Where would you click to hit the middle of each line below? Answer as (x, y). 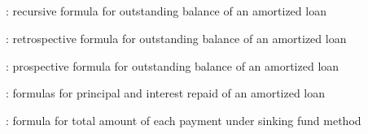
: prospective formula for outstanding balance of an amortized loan (173, 65)
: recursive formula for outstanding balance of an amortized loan (166, 11)
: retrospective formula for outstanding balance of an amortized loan (176, 38)
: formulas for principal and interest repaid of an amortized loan (166, 93)
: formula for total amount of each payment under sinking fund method (184, 120)
